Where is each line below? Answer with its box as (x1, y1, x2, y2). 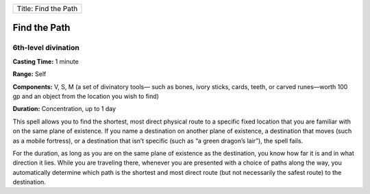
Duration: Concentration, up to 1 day (12, 105, 116, 113)
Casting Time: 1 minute (12, 57, 79, 65)
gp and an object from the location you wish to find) (12, 92, 159, 100)
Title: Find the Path (16, 4, 78, 13)
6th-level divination (12, 43, 80, 53)
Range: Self (12, 70, 47, 78)
